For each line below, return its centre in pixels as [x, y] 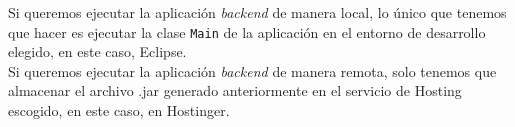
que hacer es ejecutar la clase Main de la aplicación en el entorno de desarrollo [247, 31]
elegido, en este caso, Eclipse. [97, 51]
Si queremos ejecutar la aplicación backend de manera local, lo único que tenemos [257, 12]
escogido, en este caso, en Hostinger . [119, 110]
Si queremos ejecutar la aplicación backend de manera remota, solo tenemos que [252, 70]
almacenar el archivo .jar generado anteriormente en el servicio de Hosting [235, 90]
